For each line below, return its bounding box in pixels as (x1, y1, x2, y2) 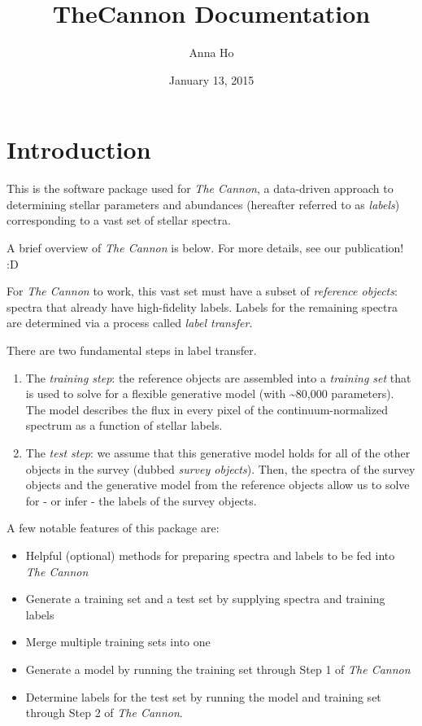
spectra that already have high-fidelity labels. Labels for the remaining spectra (7, 298, 398, 315)
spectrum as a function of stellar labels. (25, 417, 223, 434)
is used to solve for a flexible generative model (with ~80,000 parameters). (25, 385, 394, 402)
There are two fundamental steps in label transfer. (7, 342, 257, 358)
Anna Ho (189, 44, 234, 61)
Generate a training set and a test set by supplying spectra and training (25, 590, 385, 607)
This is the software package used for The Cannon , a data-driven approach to (7, 180, 394, 197)
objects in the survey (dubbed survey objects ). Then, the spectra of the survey (25, 460, 415, 477)
